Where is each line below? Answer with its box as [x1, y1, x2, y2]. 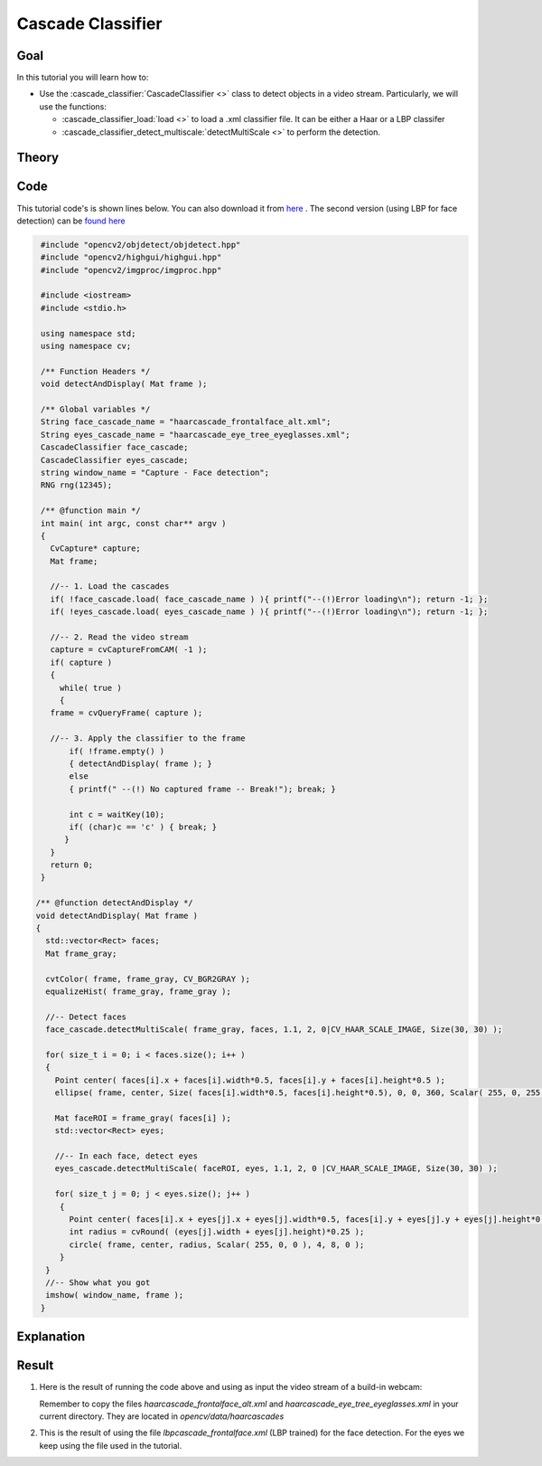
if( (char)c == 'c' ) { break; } [69, 821, 217, 832]
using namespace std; [41, 328, 136, 338]
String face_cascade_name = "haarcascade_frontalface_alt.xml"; [41, 417, 332, 427]
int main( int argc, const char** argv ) [41, 518, 227, 528]
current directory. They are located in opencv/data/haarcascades [39, 1411, 285, 1422]
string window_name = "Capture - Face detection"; [41, 467, 270, 478]
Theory [16, 150, 60, 166]
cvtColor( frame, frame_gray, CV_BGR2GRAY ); [45, 973, 250, 984]
